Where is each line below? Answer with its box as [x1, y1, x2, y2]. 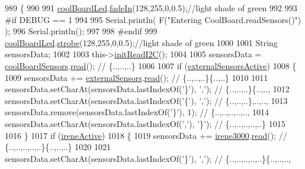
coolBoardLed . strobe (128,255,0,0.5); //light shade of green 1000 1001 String [5, 36, 278, 48]
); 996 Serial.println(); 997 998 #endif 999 [5, 25, 158, 37]
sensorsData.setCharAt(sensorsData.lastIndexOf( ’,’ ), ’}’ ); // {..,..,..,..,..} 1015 [5, 117, 285, 129]
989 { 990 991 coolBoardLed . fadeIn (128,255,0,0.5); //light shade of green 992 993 [5, 2, 297, 14]
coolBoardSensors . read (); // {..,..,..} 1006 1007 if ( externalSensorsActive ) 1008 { [5, 59, 297, 71]
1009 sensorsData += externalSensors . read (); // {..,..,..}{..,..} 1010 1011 [5, 71, 268, 83]
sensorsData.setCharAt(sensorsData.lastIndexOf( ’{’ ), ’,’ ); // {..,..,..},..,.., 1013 [5, 94, 288, 106]
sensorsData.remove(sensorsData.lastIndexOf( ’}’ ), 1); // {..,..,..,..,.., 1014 [5, 106, 269, 118]
